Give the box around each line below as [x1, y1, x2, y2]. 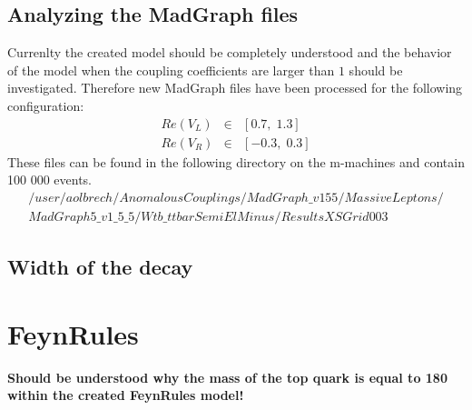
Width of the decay [7, 253, 193, 281]
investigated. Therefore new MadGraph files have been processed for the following [7, 78, 463, 97]
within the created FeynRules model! [7, 385, 244, 405]
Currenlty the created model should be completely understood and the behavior [7, 43, 452, 62]
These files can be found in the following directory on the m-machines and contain [7, 152, 465, 171]
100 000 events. [7, 170, 93, 189]
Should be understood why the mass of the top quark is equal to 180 [7, 367, 447, 386]
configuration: [7, 95, 84, 115]
